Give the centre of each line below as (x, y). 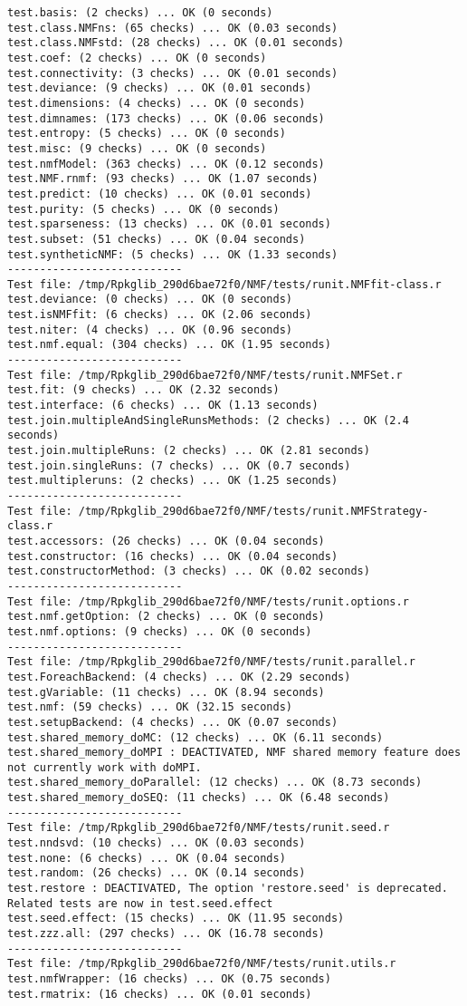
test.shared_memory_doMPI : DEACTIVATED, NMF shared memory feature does (234, 753)
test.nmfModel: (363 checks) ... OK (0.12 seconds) (166, 164)
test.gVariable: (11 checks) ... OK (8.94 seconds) (166, 692)
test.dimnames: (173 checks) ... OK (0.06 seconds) (166, 118)
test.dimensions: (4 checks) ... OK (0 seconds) (157, 103)
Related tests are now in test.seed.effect (140, 903)
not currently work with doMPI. (105, 767)
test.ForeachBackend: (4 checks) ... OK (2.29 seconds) (179, 677)
